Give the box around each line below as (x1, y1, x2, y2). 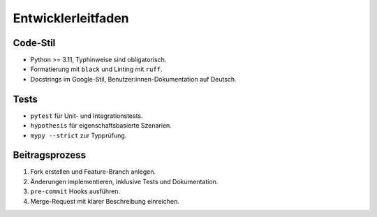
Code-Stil (13, 37, 56, 49)
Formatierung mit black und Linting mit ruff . (30, 65, 163, 73)
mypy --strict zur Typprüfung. (30, 131, 127, 140)
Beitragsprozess (13, 149, 87, 161)
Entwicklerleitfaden (13, 10, 129, 26)
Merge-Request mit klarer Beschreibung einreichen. (30, 197, 179, 205)
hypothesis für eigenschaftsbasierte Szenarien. (30, 121, 172, 130)
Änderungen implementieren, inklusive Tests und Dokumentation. (30, 177, 219, 186)
